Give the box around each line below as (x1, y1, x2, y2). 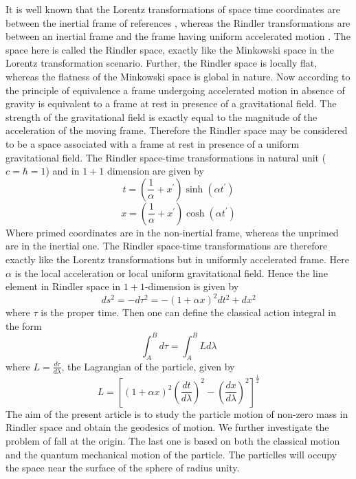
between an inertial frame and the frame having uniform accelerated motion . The (5, 29, 351, 43)
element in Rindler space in (5, 279, 121, 293)
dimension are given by (107, 164, 204, 178)
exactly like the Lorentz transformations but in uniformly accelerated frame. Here (5, 252, 349, 266)
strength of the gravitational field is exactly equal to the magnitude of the (5, 109, 318, 124)
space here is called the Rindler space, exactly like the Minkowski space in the (5, 42, 334, 56)
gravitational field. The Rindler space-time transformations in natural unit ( (5, 150, 326, 164)
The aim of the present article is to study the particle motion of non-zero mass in (5, 406, 348, 421)
